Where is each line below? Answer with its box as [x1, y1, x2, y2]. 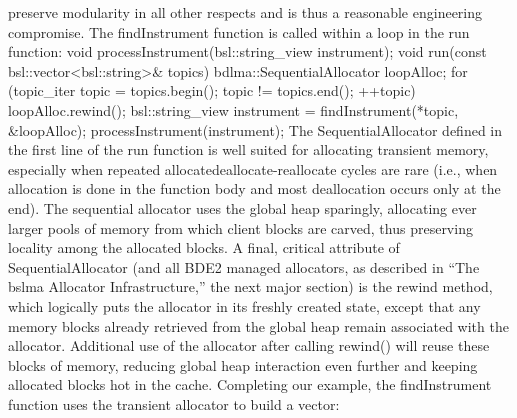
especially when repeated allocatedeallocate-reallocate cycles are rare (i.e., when [8, 158, 498, 179]
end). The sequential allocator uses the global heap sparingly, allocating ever [8, 197, 477, 218]
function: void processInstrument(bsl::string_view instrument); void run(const [8, 41, 487, 62]
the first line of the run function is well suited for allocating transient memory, [8, 139, 489, 160]
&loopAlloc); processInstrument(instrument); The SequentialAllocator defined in [8, 119, 503, 140]
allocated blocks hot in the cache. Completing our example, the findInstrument [8, 374, 492, 395]
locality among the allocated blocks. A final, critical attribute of [8, 237, 400, 258]
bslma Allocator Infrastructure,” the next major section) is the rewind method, [8, 276, 493, 297]
